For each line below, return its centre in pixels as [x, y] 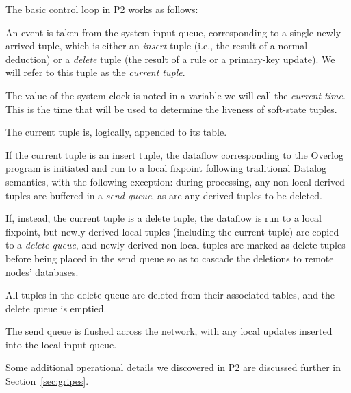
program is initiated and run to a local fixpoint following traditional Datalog [166, 168]
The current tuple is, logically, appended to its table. [116, 132]
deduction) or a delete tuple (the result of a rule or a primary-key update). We [170, 59]
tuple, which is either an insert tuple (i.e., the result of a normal [173, 46]
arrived [20, 46]
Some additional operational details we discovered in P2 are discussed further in [173, 367]
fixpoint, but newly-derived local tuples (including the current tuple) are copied [172, 231]
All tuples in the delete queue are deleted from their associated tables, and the [170, 295]
